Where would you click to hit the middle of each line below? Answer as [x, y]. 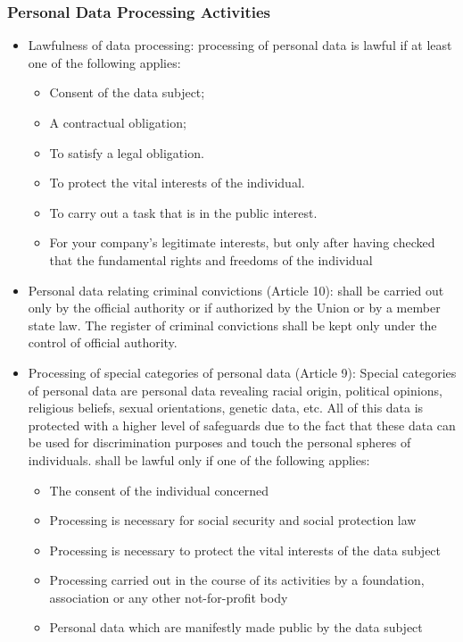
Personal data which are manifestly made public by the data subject [236, 627]
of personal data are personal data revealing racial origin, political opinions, [235, 390]
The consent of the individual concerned [159, 490]
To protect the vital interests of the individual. [177, 183]
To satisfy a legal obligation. [127, 152]
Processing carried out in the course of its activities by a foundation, [237, 580]
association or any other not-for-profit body [169, 597]
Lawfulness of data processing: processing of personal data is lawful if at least [240, 45]
